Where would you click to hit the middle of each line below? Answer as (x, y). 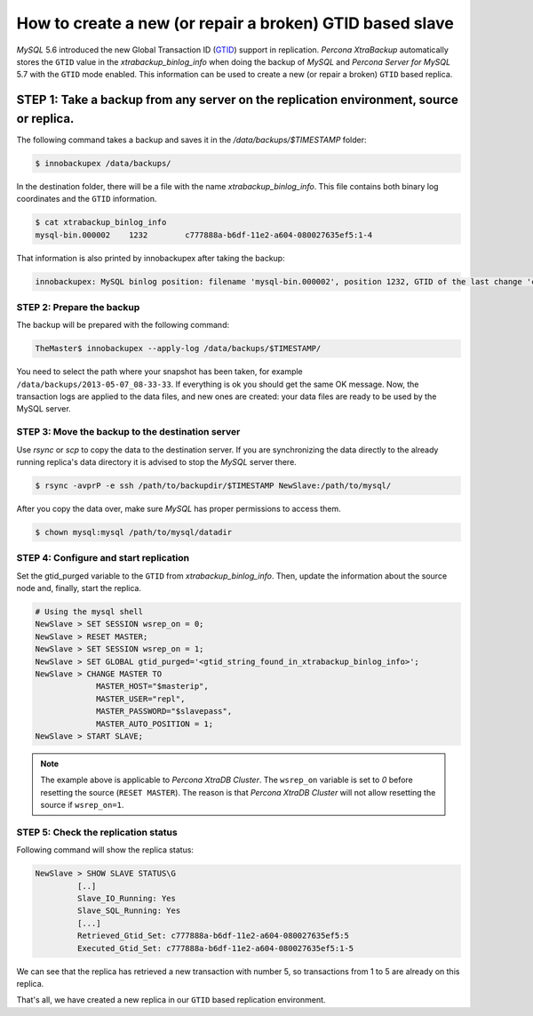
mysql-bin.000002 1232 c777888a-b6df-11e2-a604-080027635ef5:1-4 (204, 235)
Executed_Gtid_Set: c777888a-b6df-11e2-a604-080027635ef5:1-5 (215, 948)
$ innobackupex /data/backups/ (103, 163)
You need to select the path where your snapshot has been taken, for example (160, 372)
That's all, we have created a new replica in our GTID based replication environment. (171, 1000)
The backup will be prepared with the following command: (123, 325)
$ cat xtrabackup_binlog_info (101, 223)
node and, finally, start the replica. (79, 588)
